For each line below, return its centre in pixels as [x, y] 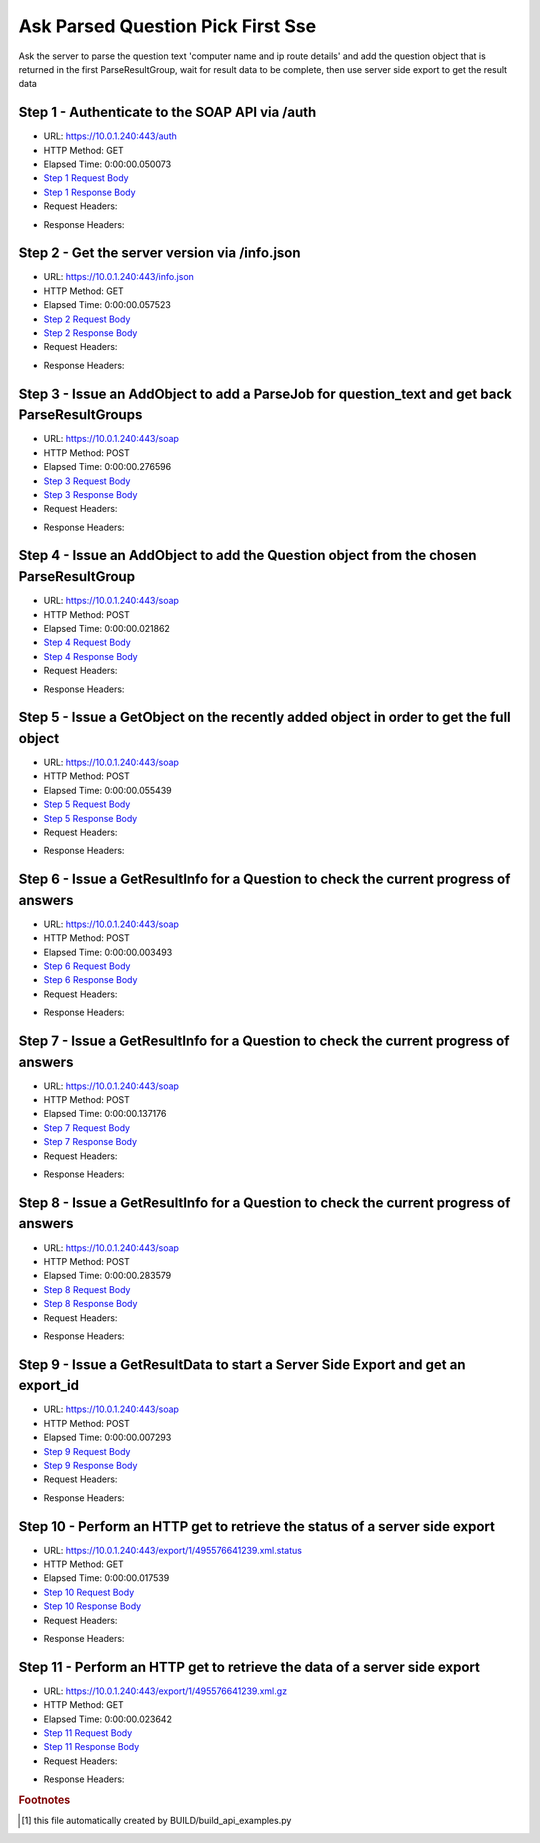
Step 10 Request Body [89, 1592]
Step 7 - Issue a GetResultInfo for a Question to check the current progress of [264, 1041]
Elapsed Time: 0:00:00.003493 [108, 952]
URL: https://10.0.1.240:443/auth [110, 136]
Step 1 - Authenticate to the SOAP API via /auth [167, 112]
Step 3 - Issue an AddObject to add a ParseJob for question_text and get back [265, 393]
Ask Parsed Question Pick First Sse [167, 26]
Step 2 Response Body [90, 333]
